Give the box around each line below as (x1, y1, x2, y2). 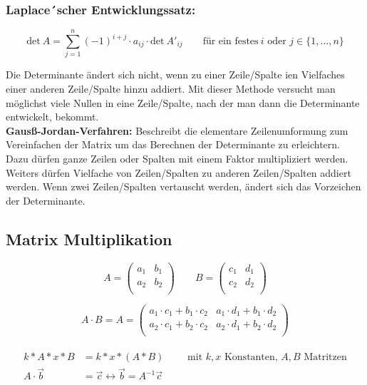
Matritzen (304, 352, 347, 363)
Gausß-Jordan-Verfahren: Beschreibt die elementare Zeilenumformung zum (6, 123, 348, 138)
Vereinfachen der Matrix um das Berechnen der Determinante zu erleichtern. (6, 137, 340, 152)
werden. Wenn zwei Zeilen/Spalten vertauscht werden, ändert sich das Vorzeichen (6, 179, 361, 194)
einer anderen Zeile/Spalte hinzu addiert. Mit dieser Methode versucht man (6, 81, 336, 96)
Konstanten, (224, 352, 278, 363)
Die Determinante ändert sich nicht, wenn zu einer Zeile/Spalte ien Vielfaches (6, 67, 345, 82)
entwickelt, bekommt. (6, 109, 99, 124)
